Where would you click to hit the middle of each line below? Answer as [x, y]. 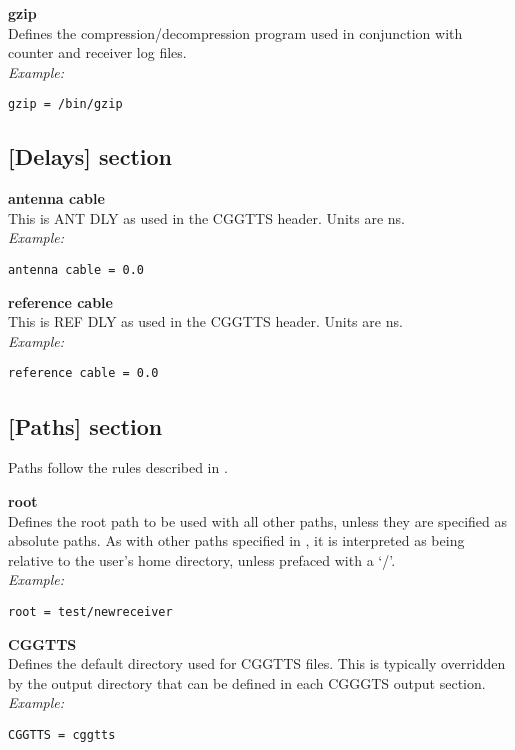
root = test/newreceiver [90, 611]
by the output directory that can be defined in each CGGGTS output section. [247, 682]
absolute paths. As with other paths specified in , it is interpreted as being [236, 540]
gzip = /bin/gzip [65, 104]
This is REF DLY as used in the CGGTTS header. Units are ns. [205, 321]
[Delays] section [90, 156]
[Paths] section [85, 425]
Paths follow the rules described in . [118, 467]
